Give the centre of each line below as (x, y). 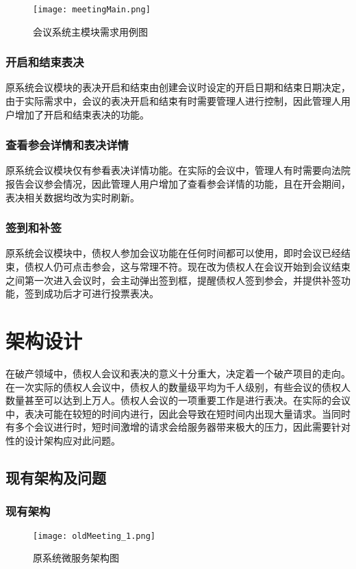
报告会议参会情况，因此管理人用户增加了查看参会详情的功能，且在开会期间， (178, 184)
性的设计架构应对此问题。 (63, 440)
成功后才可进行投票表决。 (101, 293)
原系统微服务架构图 (76, 558)
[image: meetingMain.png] (92, 10)
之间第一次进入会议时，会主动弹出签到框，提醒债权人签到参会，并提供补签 (173, 280)
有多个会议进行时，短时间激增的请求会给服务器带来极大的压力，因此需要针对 (178, 427)
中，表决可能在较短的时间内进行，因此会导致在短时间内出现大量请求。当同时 (178, 413)
